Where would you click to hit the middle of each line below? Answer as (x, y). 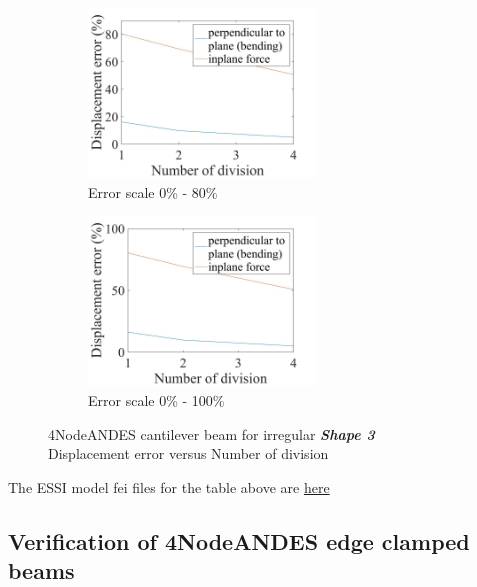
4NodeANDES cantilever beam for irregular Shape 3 (211, 433)
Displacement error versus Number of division (188, 453)
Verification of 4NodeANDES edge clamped (239, 540)
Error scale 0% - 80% (153, 191)
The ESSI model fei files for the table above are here (169, 486)
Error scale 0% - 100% (156, 399)
